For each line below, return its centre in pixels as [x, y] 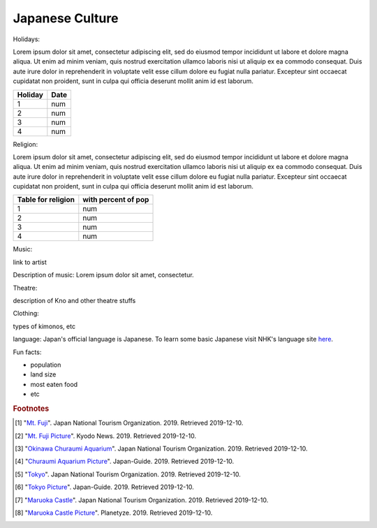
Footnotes [31, 409]
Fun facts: [27, 352]
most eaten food [54, 384]
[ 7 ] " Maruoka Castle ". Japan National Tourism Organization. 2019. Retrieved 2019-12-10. [142, 500]
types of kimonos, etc [44, 326]
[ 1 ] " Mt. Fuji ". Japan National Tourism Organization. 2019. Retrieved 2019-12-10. [129, 423]
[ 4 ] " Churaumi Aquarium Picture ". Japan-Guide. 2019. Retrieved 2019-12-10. [125, 462]
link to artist [30, 262]
